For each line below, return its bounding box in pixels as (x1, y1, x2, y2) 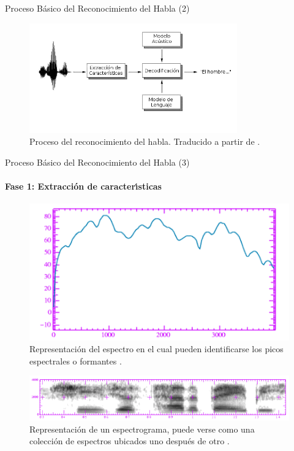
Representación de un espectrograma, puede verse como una (29, 422, 255, 435)
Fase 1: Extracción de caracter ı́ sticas (5, 180, 162, 193)
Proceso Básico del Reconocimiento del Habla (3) (5, 155, 190, 168)
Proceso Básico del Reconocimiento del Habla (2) (5, 2, 190, 14)
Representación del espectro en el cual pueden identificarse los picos (29, 342, 284, 355)
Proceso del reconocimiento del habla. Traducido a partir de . (29, 135, 260, 148)
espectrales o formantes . (29, 354, 122, 367)
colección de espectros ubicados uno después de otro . (29, 434, 230, 447)
